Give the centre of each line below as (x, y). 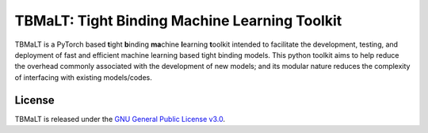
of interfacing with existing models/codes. (83, 77)
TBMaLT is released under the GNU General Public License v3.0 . (120, 119)
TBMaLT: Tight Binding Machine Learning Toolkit (178, 21)
